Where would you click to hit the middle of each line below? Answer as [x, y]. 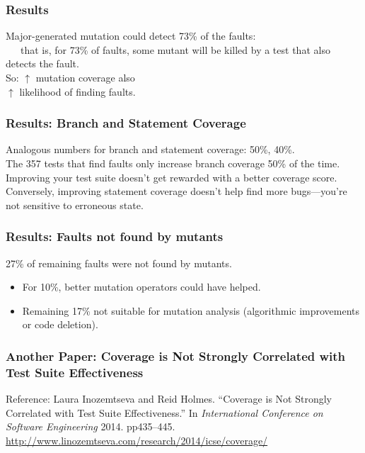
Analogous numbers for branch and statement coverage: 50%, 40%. [150, 149]
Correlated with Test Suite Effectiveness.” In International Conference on [164, 412]
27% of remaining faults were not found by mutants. [119, 263]
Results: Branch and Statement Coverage [126, 123]
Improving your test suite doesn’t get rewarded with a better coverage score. [172, 177]
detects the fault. [42, 63]
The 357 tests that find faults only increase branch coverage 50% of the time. [173, 163]
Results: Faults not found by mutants [115, 236]
